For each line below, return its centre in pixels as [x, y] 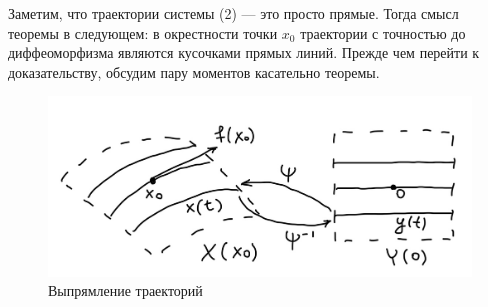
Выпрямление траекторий [125, 290]
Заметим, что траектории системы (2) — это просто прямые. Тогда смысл [233, 13]
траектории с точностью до [383, 32]
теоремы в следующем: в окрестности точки [143, 32]
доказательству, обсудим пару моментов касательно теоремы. [194, 71]
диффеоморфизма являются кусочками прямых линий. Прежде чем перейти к [244, 52]
